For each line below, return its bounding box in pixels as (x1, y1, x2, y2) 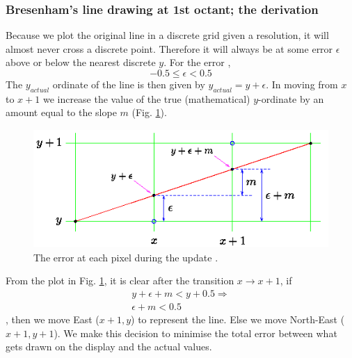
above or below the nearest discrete (6, 55, 156, 70)
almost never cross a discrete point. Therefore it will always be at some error (6, 41, 333, 56)
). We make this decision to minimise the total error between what (54, 325, 337, 340)
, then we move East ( (6, 311, 99, 326)
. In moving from (266, 77, 338, 91)
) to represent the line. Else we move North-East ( (131, 311, 345, 326)
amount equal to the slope (6, 105, 117, 120)
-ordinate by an (258, 91, 324, 106)
